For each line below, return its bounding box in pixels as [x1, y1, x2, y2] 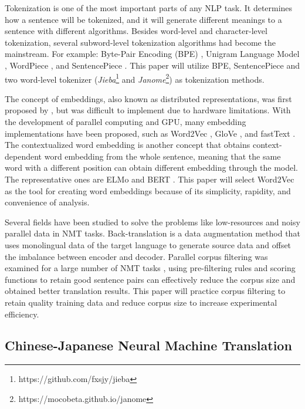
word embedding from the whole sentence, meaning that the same [44, 150, 281, 162]
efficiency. [5, 307, 39, 320]
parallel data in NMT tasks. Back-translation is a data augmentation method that [5, 227, 300, 239]
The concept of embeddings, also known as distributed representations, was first [5, 92, 292, 104]
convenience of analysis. [5, 196, 90, 208]
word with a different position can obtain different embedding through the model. [5, 161, 298, 174]
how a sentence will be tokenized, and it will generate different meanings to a [5, 13, 282, 25]
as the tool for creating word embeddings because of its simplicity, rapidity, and [5, 184, 291, 197]
